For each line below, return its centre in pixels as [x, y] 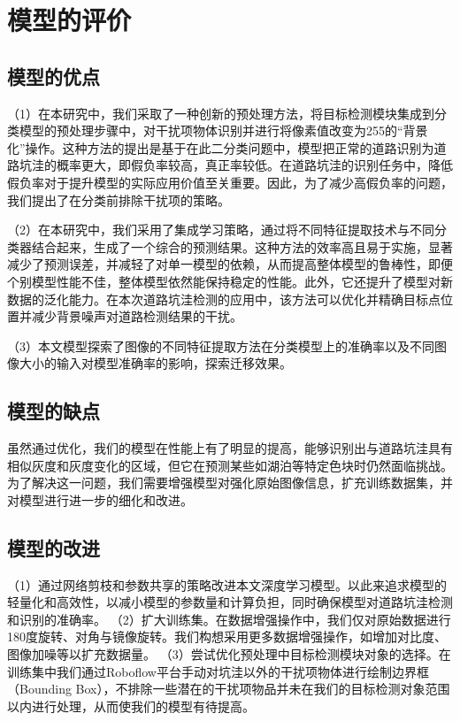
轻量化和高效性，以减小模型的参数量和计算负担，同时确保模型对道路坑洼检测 [230, 602]
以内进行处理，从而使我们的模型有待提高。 [131, 706]
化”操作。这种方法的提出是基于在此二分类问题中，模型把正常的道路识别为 [221, 147]
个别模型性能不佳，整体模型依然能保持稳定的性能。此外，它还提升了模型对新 [230, 281]
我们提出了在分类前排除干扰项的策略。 [119, 199]
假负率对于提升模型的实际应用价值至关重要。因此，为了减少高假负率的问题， [230, 182]
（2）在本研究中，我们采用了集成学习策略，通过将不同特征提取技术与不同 [221, 230]
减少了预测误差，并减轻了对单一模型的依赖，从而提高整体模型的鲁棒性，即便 [230, 264]
